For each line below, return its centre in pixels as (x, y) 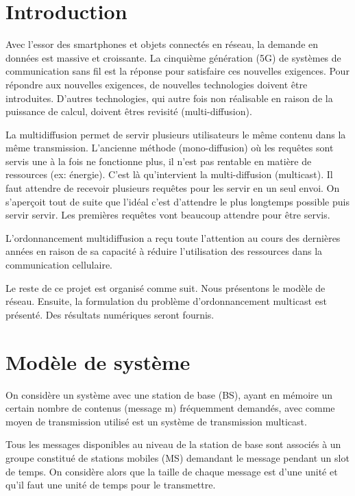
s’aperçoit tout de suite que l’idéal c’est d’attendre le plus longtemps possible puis (177, 201)
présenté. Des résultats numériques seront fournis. (110, 314)
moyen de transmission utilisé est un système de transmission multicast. (156, 421)
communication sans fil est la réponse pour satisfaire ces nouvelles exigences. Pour (177, 71)
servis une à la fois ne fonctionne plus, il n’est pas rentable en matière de (159, 161)
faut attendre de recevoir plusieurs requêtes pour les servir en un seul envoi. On (173, 188)
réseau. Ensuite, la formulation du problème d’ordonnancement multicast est (166, 301)
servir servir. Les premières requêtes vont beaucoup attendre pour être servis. (168, 215)
